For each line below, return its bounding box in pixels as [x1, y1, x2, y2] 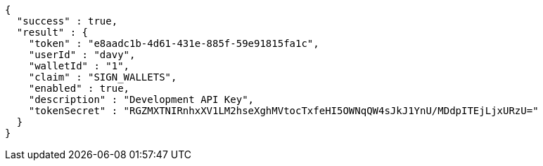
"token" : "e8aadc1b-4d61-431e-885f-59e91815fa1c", [28, 38, 319, 49]
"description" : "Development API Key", [28, 94, 255, 105]
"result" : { [16, 27, 89, 38]
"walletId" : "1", [28, 60, 130, 71]
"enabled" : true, [28, 83, 130, 94]
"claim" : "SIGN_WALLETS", [28, 71, 177, 83]
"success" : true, [16, 15, 118, 27]
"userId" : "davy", [28, 49, 136, 60]
